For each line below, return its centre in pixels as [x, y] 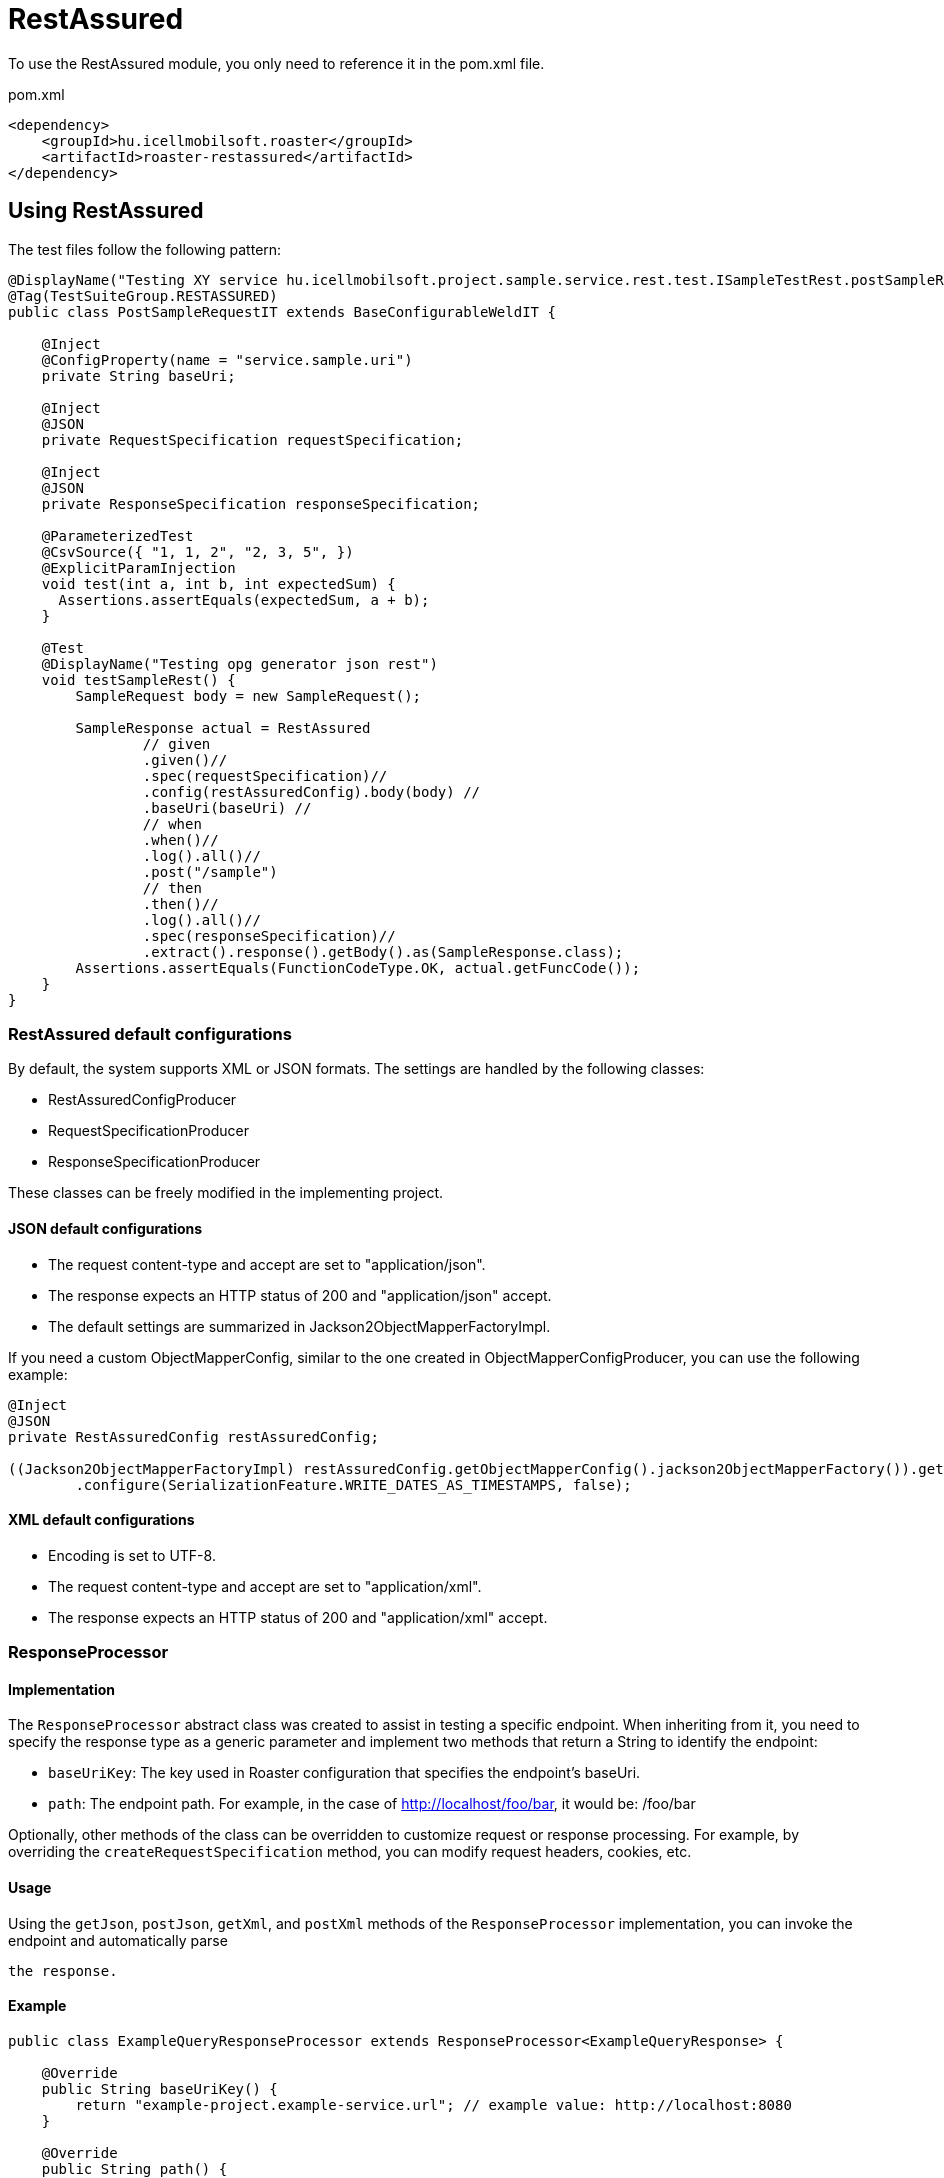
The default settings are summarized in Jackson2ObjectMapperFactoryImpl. [299, 1326]
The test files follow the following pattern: [145, 249]
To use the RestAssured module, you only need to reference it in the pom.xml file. [276, 63]
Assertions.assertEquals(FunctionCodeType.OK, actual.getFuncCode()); [358, 967]
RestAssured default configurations [150, 1033]
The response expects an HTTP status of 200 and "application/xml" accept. [298, 1617]
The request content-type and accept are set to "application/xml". [265, 1586]
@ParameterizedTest [117, 535]
